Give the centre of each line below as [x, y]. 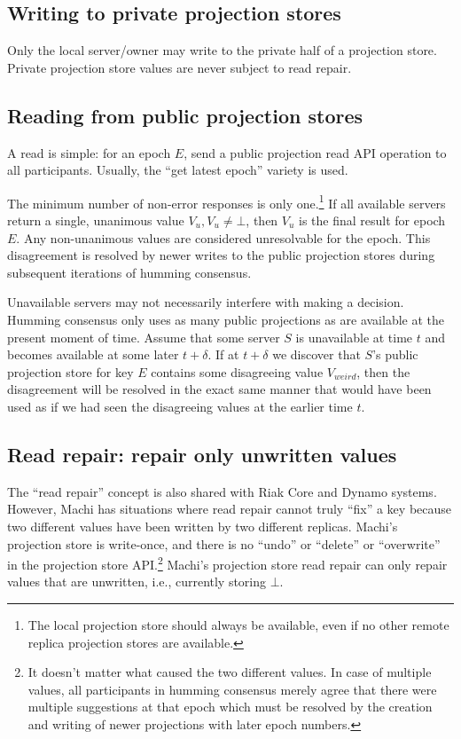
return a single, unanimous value [96, 220]
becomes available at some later [93, 354]
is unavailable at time [354, 337]
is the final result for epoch [372, 220]
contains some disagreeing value [237, 371]
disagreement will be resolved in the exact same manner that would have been [219, 389]
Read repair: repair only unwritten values [202, 454]
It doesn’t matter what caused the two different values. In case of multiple [230, 672]
